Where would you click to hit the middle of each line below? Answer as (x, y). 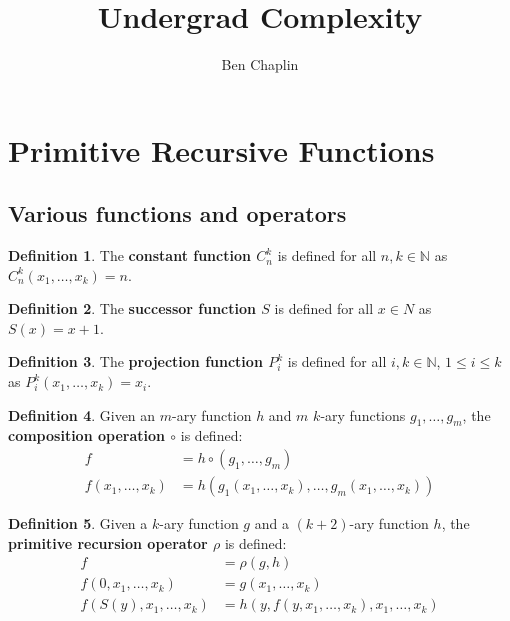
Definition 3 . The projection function (135, 361)
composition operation (86, 435)
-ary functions (363, 414)
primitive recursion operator (108, 542)
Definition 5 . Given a (78, 523)
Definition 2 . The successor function (132, 308)
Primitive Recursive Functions (221, 149)
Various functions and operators (177, 213)
